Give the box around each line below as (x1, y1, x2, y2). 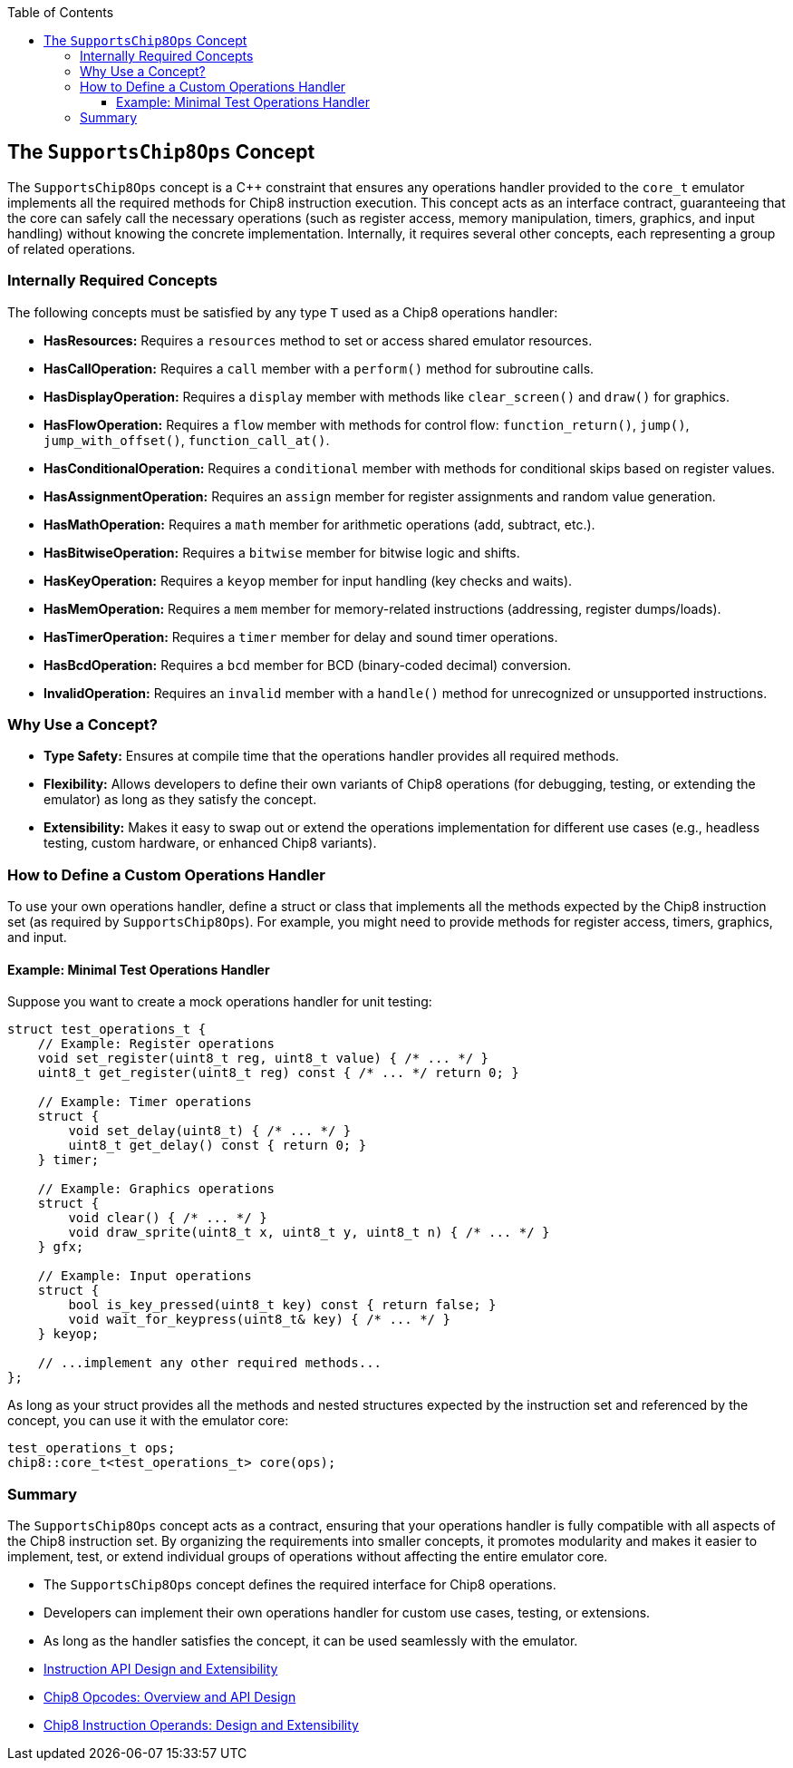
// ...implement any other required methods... (37, 1355, 382, 1371)
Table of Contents (7, 5, 114, 20)
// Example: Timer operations (37, 1094, 252, 1110)
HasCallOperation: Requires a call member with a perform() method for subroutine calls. (44, 360, 595, 376)
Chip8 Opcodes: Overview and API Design (44, 1689, 296, 1705)
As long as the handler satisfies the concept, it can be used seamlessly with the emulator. (44, 1633, 578, 1649)
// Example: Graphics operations (37, 1181, 276, 1197)
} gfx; (37, 1239, 84, 1255)
